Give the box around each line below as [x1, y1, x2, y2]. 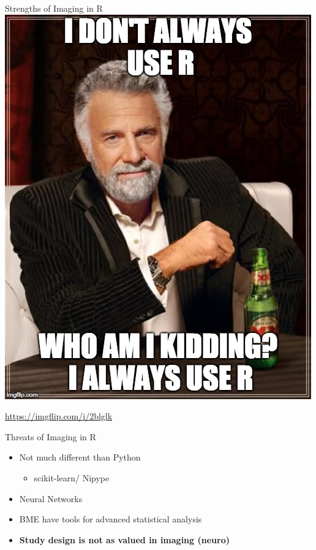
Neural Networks [19, 492, 83, 505]
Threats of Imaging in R [5, 430, 96, 443]
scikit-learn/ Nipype [34, 471, 110, 484]
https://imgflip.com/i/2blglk [5, 410, 113, 422]
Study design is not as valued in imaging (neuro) [19, 533, 230, 546]
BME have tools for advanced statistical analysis [19, 513, 202, 525]
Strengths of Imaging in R [5, 2, 103, 14]
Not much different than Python [19, 451, 141, 464]
